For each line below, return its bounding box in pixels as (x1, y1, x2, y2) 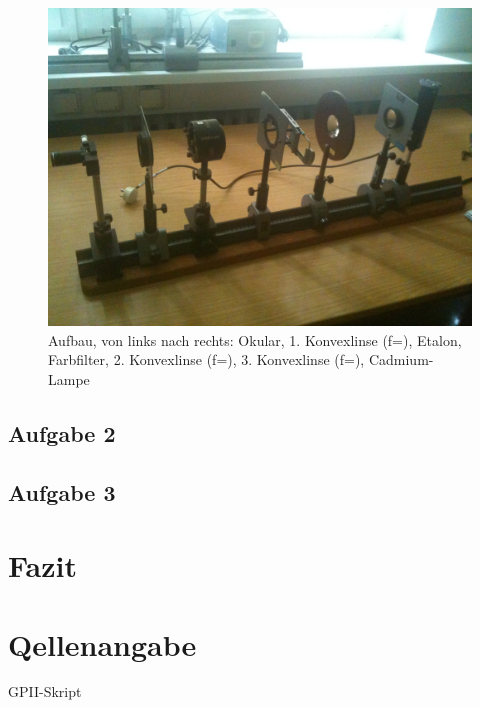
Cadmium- (368, 349, 434, 370)
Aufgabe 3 (8, 476, 116, 507)
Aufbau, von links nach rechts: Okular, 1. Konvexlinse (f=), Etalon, (48, 329, 462, 350)
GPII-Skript (8, 681, 82, 702)
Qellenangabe (8, 623, 197, 664)
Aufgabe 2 (8, 417, 116, 448)
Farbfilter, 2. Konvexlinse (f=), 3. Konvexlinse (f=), (48, 349, 365, 370)
